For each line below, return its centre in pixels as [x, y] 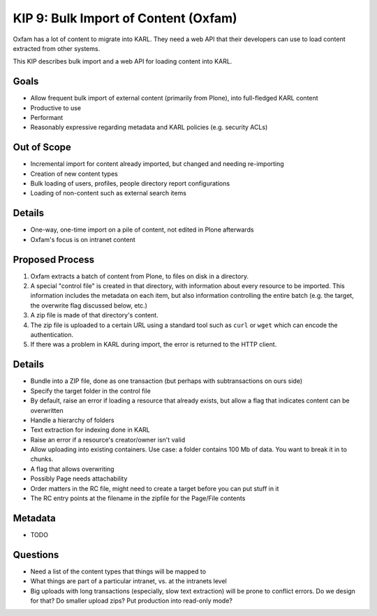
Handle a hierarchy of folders [72, 420]
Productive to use [56, 107]
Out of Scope [42, 148]
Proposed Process [54, 259]
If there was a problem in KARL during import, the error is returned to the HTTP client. [154, 345]
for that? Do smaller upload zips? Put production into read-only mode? [132, 601]
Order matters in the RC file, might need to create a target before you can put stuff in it [155, 488]
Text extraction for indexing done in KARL [90, 430]
